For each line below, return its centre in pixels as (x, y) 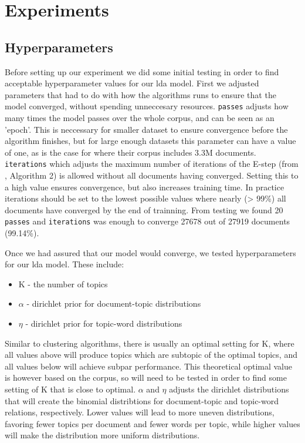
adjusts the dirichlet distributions (229, 389)
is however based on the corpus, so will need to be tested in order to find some (146, 377)
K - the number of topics (63, 283)
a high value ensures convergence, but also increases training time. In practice (145, 187)
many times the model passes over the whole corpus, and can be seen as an (140, 118)
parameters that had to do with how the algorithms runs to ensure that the (140, 94)
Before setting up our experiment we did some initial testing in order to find (142, 71)
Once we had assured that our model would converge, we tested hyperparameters (150, 252)
